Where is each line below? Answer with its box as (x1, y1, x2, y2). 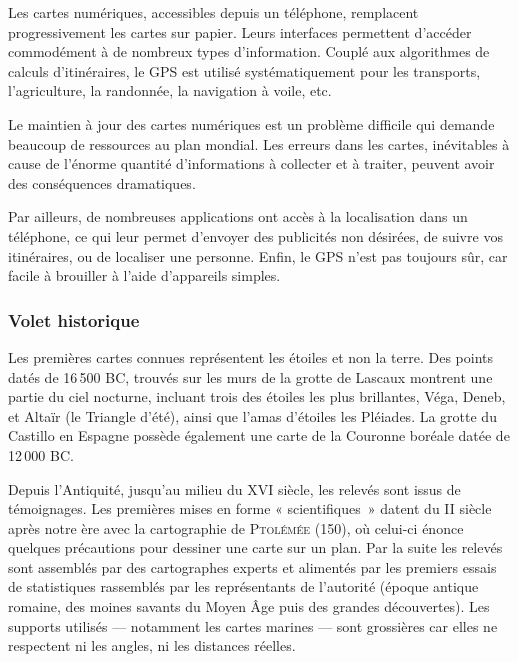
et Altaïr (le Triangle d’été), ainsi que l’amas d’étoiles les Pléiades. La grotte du (8, 405, 497, 426)
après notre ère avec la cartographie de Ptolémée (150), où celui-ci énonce (8, 517, 464, 538)
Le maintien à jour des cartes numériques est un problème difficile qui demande (8, 113, 495, 134)
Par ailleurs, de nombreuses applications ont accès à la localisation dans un (8, 206, 468, 227)
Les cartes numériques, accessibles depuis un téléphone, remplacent (8, 2, 419, 22)
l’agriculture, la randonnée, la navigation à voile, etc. (8, 80, 332, 101)
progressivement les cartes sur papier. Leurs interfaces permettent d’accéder (8, 21, 472, 42)
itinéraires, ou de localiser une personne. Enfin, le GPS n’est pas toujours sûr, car (8, 245, 508, 266)
